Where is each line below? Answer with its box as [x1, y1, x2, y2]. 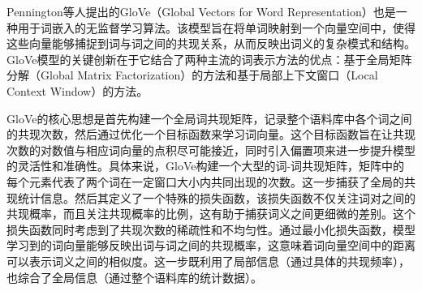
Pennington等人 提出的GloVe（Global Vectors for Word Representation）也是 [6, 3, 396, 19]
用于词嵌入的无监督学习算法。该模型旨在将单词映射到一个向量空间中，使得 [17, 19, 416, 36]
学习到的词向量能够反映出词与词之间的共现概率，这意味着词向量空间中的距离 [6, 237, 416, 254]
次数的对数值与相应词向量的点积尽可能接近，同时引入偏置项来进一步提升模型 [6, 141, 416, 158]
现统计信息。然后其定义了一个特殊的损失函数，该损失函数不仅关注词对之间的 [6, 189, 416, 206]
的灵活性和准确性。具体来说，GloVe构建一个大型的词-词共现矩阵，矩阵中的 [6, 157, 405, 174]
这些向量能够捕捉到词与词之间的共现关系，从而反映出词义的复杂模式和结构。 [6, 35, 416, 52]
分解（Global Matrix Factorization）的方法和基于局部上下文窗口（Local [6, 66, 378, 83]
